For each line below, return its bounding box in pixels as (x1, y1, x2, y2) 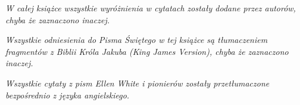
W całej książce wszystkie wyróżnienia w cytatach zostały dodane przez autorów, (5, 2, 296, 14)
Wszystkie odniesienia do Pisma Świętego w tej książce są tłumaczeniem (5, 33, 268, 46)
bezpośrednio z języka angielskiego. (5, 88, 130, 101)
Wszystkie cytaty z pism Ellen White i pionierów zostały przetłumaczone (5, 76, 270, 89)
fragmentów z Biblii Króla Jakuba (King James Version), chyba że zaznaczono (5, 45, 289, 57)
